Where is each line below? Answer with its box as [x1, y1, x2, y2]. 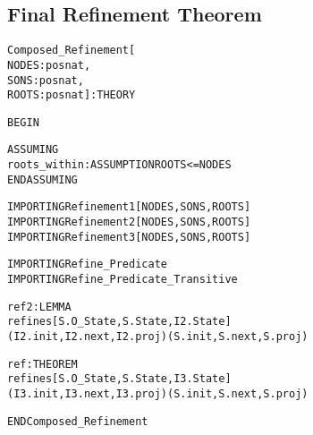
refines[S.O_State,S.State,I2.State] [7, 315, 232, 328]
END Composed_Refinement [7, 414, 148, 428]
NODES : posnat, [7, 58, 91, 72]
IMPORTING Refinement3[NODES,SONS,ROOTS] [7, 230, 251, 243]
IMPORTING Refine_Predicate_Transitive [7, 273, 238, 286]
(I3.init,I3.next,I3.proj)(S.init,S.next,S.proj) [7, 388, 309, 401]
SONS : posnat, [7, 73, 84, 87]
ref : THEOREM [7, 357, 78, 371]
